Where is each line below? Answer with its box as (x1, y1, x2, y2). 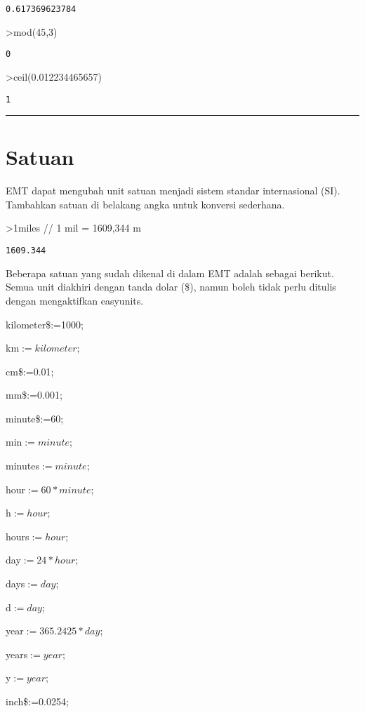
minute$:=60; (6, 411, 64, 425)
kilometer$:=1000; (6, 316, 84, 331)
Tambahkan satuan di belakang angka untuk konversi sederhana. (6, 196, 285, 211)
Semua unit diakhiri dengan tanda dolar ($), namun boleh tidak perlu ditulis (6, 279, 336, 294)
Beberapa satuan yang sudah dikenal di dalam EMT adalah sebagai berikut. (6, 265, 334, 280)
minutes (6, 458, 39, 473)
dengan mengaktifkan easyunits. (6, 293, 144, 307)
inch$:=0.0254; (6, 694, 69, 708)
